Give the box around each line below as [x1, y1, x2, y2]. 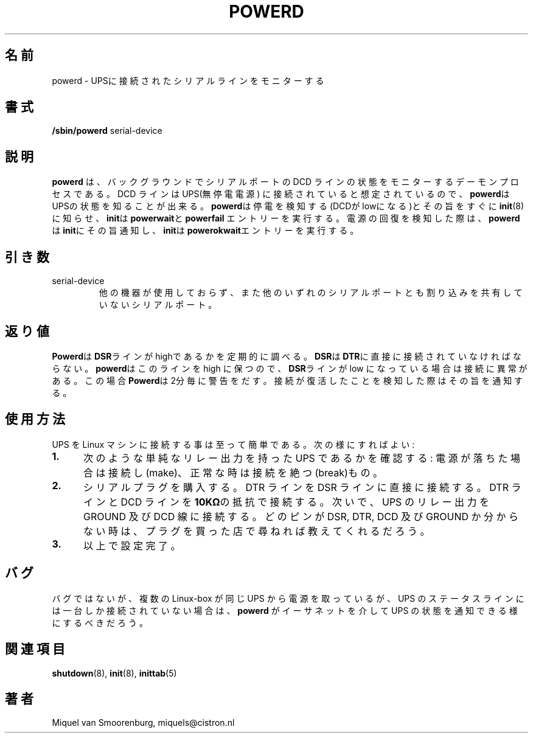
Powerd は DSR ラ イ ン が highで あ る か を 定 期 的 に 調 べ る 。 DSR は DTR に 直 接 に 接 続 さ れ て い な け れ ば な [52, 350, 521, 361]
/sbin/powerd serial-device [52, 125, 162, 136]
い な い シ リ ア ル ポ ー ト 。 [99, 299, 217, 310]
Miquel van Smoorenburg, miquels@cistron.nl [52, 717, 235, 728]
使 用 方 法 [5, 411, 65, 427]
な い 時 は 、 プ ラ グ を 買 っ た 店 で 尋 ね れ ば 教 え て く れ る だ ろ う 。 [83, 524, 430, 537]
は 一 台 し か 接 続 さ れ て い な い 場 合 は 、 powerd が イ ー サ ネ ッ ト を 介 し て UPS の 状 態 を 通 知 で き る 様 [52, 605, 518, 616]
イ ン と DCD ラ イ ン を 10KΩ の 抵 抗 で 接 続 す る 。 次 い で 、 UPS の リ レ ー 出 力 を [83, 495, 489, 508]
